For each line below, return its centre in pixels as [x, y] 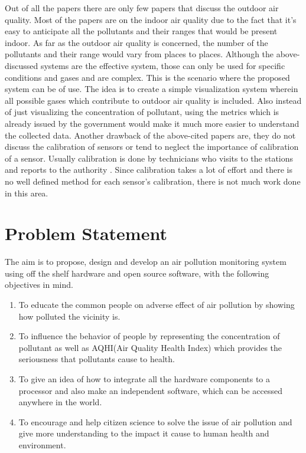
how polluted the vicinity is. [69, 316]
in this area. [27, 193]
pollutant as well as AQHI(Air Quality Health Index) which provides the [150, 347]
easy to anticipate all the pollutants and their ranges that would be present [141, 31]
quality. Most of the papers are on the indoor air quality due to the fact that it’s [151, 19]
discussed [22, 65]
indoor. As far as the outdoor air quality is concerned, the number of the [136, 42]
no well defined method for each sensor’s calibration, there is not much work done [153, 181]
